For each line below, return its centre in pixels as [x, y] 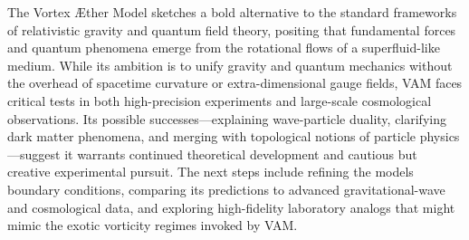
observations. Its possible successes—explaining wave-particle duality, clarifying [227, 118]
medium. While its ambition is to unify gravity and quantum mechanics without [230, 65]
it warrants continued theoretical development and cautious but [241, 154]
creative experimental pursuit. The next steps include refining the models [211, 172]
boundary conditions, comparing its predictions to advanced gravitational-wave [226, 189]
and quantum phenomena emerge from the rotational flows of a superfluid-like [224, 48]
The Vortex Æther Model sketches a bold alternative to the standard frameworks [232, 12]
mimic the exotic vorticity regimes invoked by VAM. [153, 225]
